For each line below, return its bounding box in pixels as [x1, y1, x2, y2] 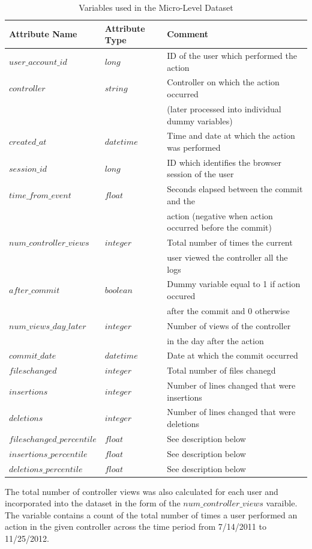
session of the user [167, 168, 234, 180]
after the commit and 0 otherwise [167, 304, 290, 317]
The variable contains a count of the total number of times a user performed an [5, 508, 298, 521]
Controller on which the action [167, 76, 280, 88]
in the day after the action [167, 334, 264, 347]
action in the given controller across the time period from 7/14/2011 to [5, 520, 266, 533]
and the [167, 194, 195, 207]
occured [167, 289, 196, 302]
